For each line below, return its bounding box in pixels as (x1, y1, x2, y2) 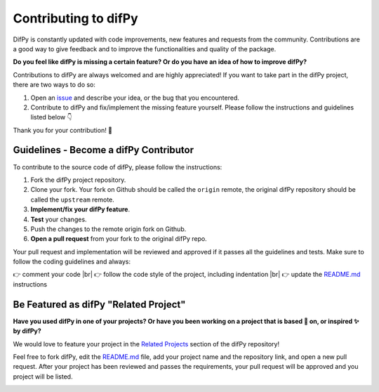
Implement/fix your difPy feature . (30, 205, 130, 214)
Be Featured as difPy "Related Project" (13, 299, 186, 311)
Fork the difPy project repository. (30, 176, 126, 184)
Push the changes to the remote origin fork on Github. (30, 225, 187, 233)
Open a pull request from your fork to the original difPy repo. (30, 235, 207, 243)
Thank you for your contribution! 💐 (13, 126, 112, 134)
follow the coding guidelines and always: (13, 257, 131, 266)
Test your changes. (30, 215, 87, 223)
